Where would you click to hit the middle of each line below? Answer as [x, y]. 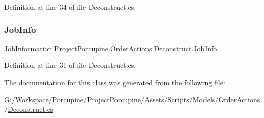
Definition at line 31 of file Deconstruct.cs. [70, 65]
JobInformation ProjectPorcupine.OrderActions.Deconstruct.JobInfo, [112, 48]
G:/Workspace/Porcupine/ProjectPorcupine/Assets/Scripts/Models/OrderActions [132, 99]
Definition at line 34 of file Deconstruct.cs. [70, 7]
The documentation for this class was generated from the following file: [115, 82]
